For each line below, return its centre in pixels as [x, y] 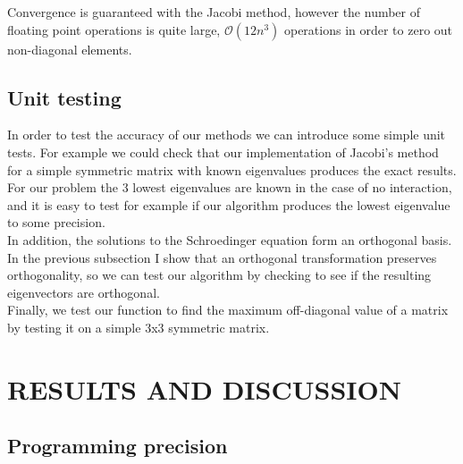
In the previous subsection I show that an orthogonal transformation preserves [222, 257]
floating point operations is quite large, [114, 29]
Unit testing [64, 97]
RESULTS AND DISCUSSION [204, 388]
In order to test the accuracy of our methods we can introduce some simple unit [227, 135]
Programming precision [118, 446]
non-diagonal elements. [70, 49]
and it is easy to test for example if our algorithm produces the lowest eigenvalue [229, 204]
